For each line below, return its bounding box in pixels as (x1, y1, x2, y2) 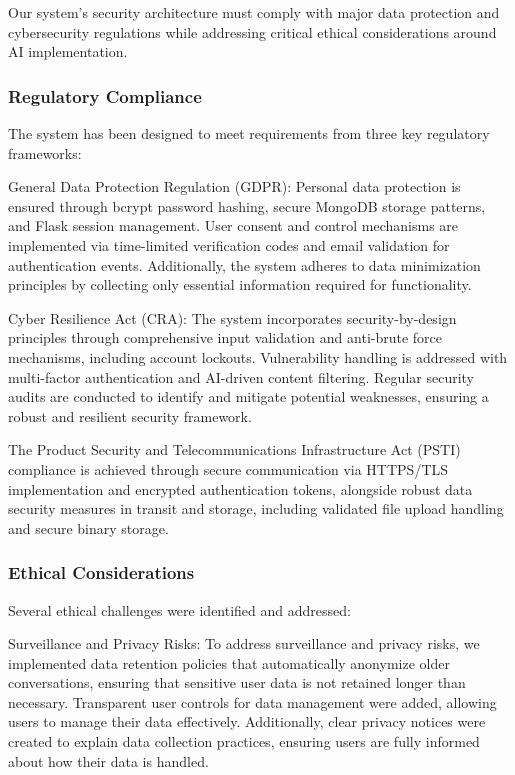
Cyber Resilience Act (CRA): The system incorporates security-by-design (8, 307, 457, 328)
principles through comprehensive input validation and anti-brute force (8, 327, 443, 348)
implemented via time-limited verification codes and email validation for (8, 234, 450, 255)
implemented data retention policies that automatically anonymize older (8, 652, 450, 673)
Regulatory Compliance (8, 83, 202, 108)
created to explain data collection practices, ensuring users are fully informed (8, 731, 480, 752)
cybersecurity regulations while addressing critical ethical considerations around (8, 21, 497, 42)
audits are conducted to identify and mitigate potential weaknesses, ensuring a (8, 386, 489, 407)
